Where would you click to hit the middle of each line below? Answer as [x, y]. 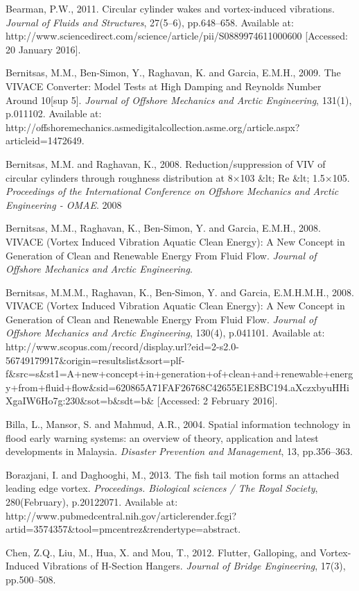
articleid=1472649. [45, 140]
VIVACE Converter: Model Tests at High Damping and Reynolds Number [164, 86]
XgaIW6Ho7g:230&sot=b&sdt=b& [80, 401]
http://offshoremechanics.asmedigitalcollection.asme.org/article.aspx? [153, 127]
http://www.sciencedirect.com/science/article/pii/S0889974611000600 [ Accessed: [177, 36]
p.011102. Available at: [54, 113]
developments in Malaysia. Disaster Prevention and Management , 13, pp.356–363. [179, 451]
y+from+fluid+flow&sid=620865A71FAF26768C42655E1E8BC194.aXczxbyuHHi [177, 387]
